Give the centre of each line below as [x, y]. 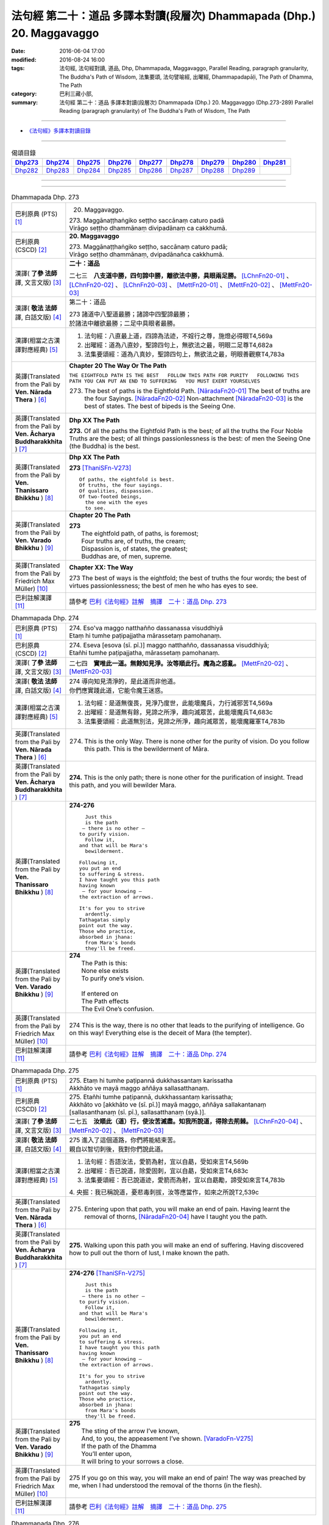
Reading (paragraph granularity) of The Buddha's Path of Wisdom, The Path [155, 111]
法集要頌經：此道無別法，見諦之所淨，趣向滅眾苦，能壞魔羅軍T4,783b [185, 721]
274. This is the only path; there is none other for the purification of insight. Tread [186, 777]
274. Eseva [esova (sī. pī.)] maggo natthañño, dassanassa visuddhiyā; [169, 645]
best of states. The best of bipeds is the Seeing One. [160, 406]
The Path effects [105, 1001]
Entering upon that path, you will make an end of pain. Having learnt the [187, 1209]
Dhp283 [58, 171]
